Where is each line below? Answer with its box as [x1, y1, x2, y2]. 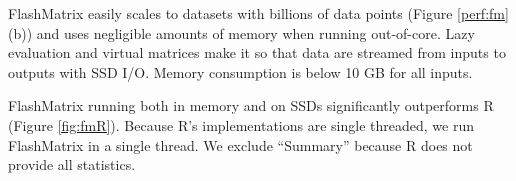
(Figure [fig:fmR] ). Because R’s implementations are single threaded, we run [8, 114, 474, 135]
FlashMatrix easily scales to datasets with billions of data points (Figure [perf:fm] [8, 3, 509, 23]
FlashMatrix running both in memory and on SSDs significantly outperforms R [8, 95, 494, 116]
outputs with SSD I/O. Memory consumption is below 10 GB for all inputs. [8, 61, 473, 82]
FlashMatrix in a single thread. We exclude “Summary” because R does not [8, 134, 473, 155]
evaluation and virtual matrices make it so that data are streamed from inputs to [8, 42, 506, 63]
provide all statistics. [8, 154, 136, 175]
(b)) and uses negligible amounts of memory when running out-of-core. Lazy [8, 22, 475, 43]
